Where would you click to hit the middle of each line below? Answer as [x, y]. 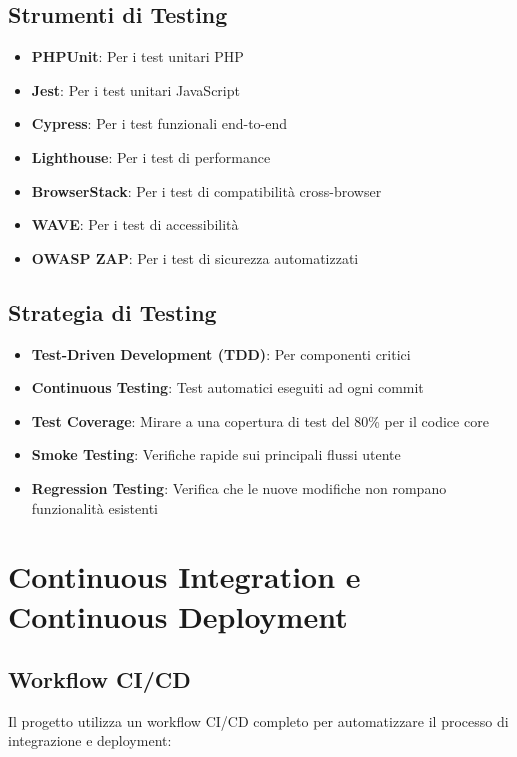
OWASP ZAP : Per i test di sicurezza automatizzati [195, 257]
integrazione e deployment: [90, 740]
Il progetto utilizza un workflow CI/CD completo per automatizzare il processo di [258, 720]
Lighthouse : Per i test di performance [151, 156]
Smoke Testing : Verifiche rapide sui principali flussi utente [216, 454]
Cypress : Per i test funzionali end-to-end [159, 123]
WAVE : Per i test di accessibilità [135, 224]
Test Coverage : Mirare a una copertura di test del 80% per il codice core [260, 420]
